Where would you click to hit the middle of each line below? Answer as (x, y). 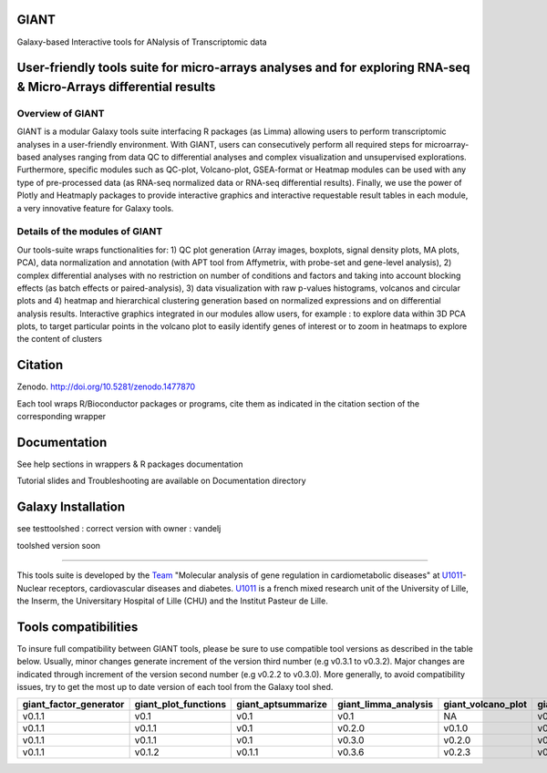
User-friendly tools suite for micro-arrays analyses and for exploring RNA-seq (243, 68)
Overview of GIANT (61, 113)
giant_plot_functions (181, 705)
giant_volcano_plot (485, 705)
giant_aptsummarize (282, 705)
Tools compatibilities (77, 627)
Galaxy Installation (71, 507)
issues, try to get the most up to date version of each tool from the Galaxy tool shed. (175, 687)
